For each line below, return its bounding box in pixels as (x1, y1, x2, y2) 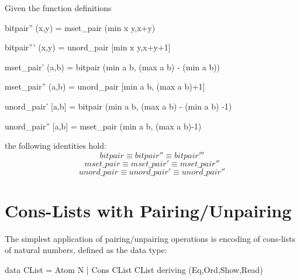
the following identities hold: (5, 139, 106, 152)
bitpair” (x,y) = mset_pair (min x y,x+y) (5, 21, 156, 33)
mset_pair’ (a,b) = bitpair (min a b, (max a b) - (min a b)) (5, 60, 220, 73)
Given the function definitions (5, 2, 112, 13)
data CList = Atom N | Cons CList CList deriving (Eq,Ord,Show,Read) (5, 264, 263, 276)
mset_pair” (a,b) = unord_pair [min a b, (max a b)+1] (5, 80, 205, 93)
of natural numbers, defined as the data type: (5, 244, 167, 256)
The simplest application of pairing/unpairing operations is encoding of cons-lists (5, 232, 295, 244)
